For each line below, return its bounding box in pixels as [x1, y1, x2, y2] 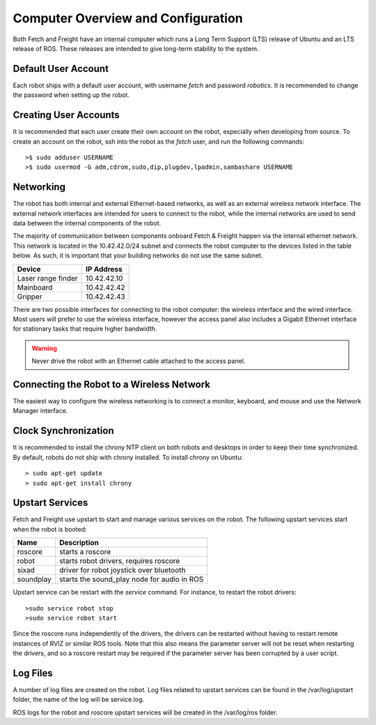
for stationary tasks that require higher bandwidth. [13, 324, 157, 333]
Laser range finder [17, 273, 78, 283]
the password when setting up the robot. [13, 91, 130, 99]
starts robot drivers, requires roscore [59, 556, 180, 566]
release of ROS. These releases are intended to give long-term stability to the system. [13, 44, 259, 52]
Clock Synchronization [13, 425, 114, 437]
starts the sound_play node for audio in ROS [59, 574, 204, 584]
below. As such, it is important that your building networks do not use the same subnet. [13, 251, 263, 260]
